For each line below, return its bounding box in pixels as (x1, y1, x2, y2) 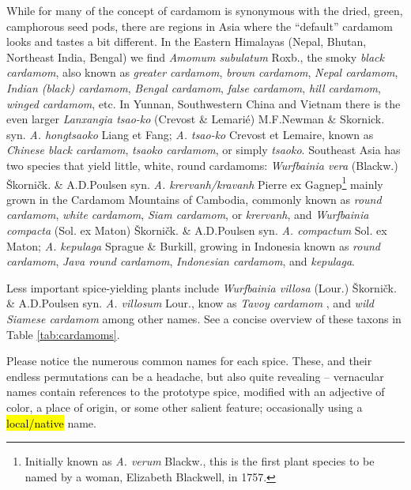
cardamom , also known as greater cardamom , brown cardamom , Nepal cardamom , (6, 64, 398, 81)
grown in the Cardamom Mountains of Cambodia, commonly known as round (6, 190, 382, 207)
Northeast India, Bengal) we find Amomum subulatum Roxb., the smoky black (6, 48, 384, 65)
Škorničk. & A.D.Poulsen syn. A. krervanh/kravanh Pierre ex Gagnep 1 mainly (6, 173, 383, 192)
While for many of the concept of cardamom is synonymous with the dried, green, (6, 2, 403, 18)
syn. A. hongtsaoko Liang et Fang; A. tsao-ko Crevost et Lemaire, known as (6, 126, 374, 142)
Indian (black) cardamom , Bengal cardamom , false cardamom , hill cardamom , (6, 79, 381, 96)
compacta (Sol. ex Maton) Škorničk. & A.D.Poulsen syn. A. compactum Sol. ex (6, 221, 387, 238)
